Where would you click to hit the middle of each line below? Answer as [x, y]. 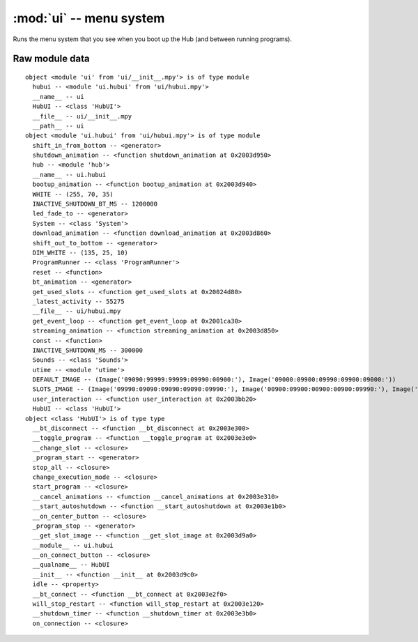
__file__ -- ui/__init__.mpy [82, 116]
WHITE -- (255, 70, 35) [73, 194]
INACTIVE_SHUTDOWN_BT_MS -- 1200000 [95, 204]
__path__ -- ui [58, 126]
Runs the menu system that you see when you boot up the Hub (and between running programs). [153, 39]
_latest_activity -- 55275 [78, 301]
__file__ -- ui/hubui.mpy [77, 311]
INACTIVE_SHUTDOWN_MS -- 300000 [87, 350]
